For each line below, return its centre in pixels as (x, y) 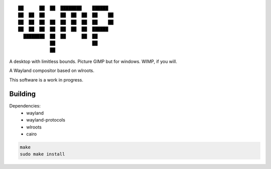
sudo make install (42, 154)
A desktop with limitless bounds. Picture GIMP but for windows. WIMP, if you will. (93, 61)
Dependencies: (25, 106)
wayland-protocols (46, 120)
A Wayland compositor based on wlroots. (52, 70)
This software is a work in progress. (46, 79)
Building (23, 94)
